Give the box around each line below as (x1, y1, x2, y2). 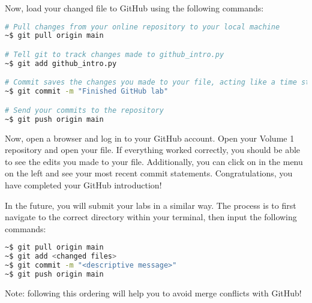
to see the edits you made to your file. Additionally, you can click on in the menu (5, 155, 303, 167)
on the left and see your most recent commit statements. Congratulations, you (5, 167, 293, 179)
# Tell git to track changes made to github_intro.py (5, 50, 224, 59)
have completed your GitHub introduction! (5, 178, 162, 191)
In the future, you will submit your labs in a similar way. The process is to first (5, 199, 296, 211)
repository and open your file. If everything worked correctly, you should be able (5, 143, 301, 156)
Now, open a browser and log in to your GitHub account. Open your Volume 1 (5, 131, 295, 144)
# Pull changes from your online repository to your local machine (5, 22, 280, 31)
